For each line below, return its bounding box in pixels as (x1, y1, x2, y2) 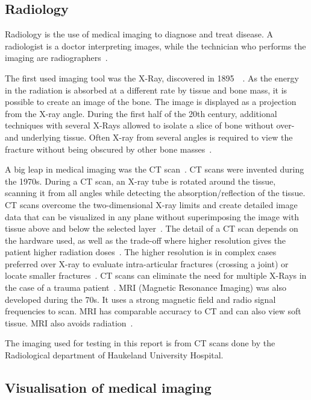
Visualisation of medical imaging (5, 378, 212, 397)
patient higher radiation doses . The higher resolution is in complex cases (5, 246, 277, 258)
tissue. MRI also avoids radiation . (5, 316, 133, 329)
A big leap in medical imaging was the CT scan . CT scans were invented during (5, 163, 304, 176)
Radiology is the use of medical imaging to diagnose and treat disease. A (5, 28, 274, 40)
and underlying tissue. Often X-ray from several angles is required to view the (5, 130, 293, 143)
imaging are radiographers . (5, 51, 108, 64)
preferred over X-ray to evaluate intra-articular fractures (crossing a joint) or (5, 257, 289, 270)
